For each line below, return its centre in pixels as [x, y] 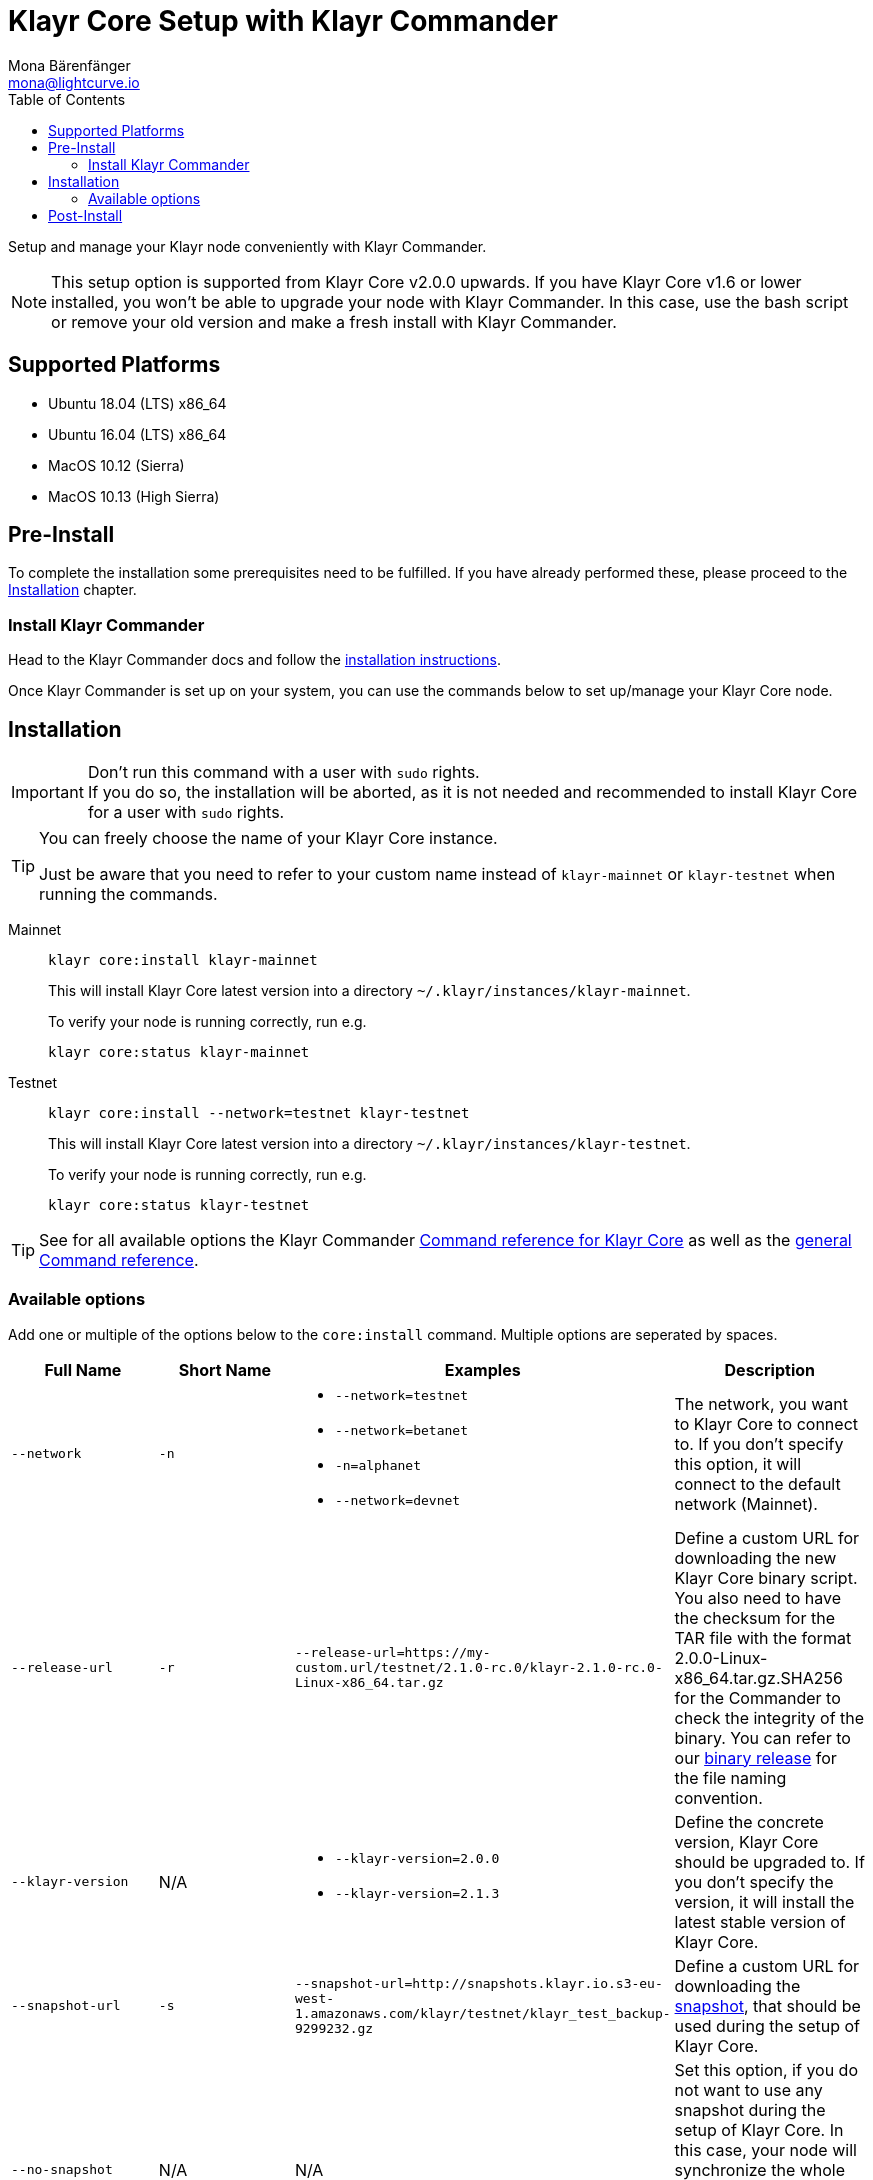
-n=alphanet [377, 1465]
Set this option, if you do [766, 2069]
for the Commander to [757, 1697]
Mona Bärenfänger [69, 65]
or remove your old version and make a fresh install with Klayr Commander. [334, 321]
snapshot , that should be [767, 2005]
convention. [718, 1797]
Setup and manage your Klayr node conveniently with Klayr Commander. [247, 246]
